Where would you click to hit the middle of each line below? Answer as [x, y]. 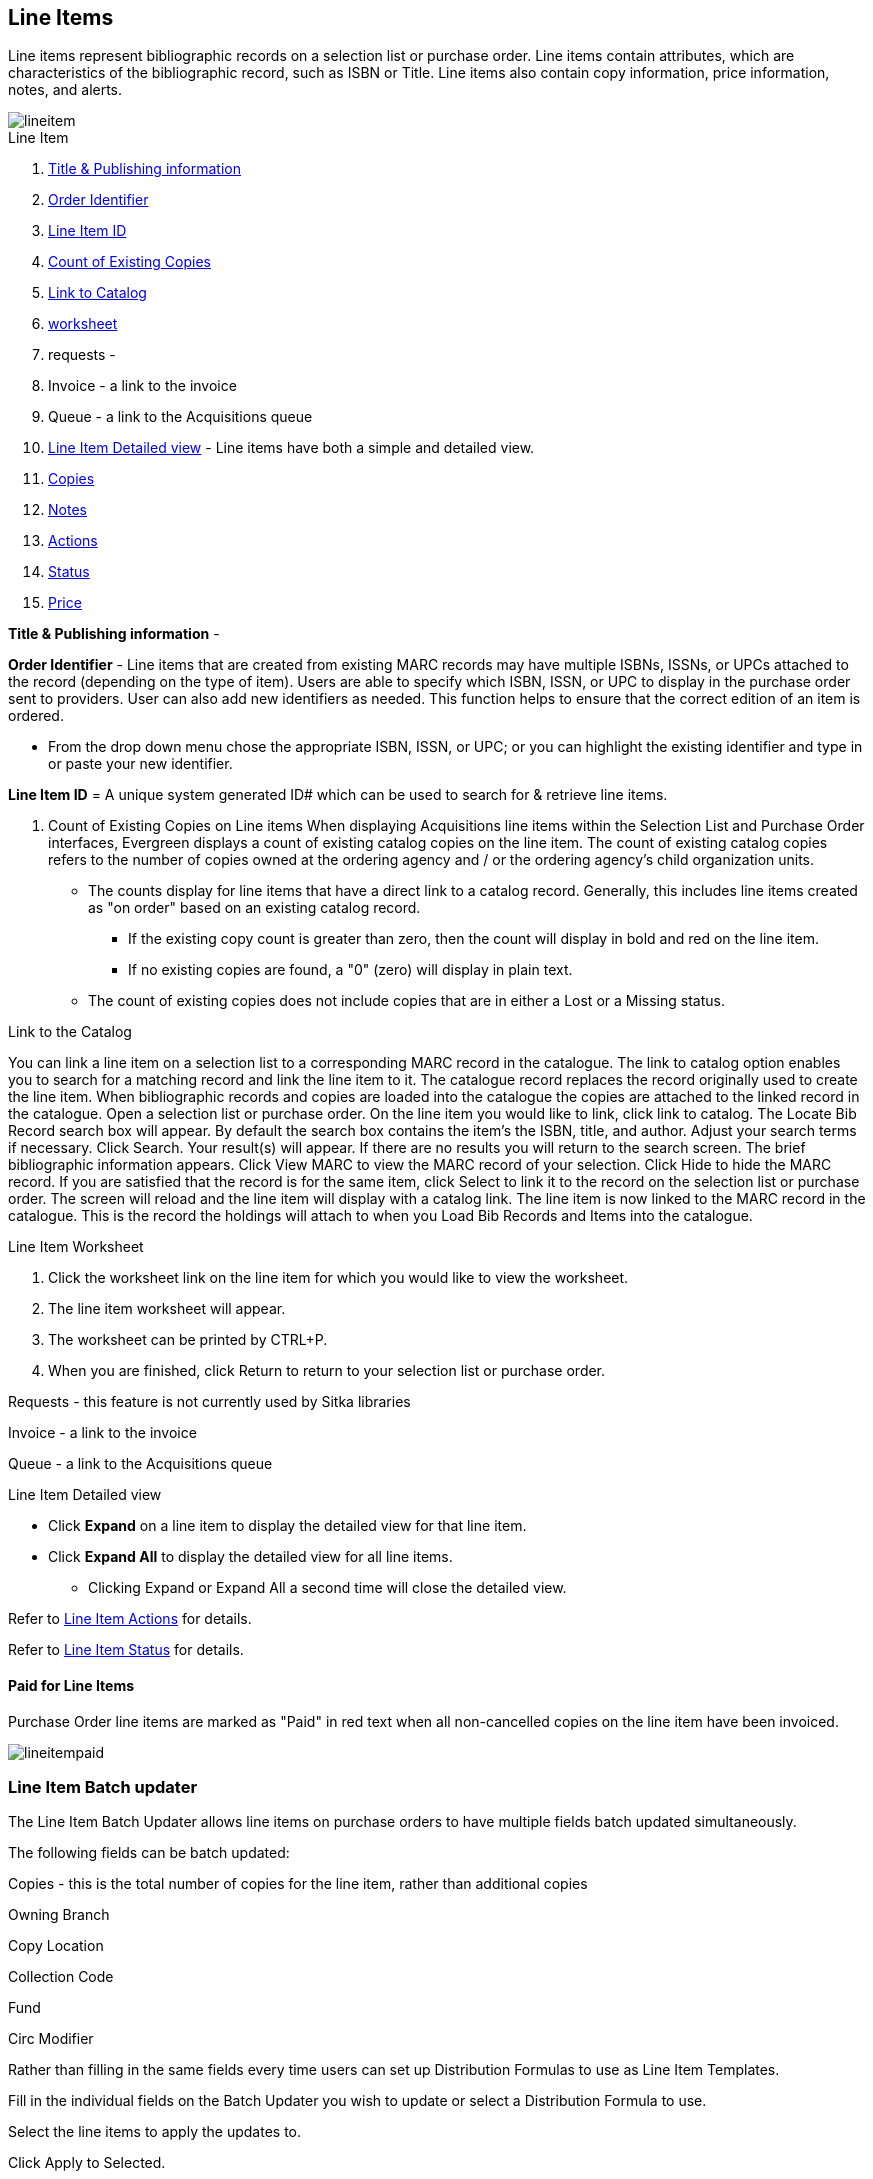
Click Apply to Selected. [87, 2163]
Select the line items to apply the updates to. [155, 2132]
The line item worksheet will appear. [167, 1309]
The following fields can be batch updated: [149, 1853]
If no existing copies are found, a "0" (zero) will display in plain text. [350, 970]
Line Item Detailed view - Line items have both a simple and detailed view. [291, 448]
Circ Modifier [51, 2039]
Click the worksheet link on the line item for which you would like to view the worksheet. [338, 1278]
